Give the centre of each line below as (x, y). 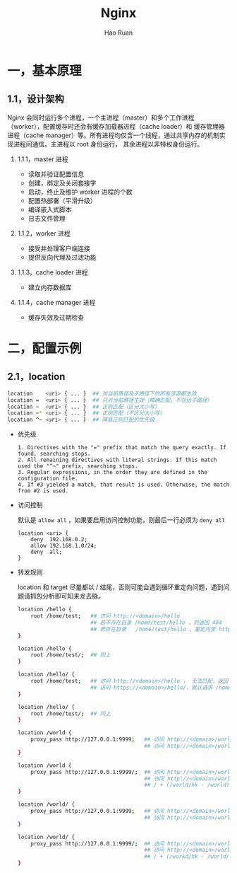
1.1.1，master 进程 (43, 159)
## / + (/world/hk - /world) (187, 785)
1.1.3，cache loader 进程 (53, 272)
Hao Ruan (119, 33)
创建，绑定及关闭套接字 (62, 183)
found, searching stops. (54, 454)
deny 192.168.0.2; (59, 540)
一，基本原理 (45, 70)
